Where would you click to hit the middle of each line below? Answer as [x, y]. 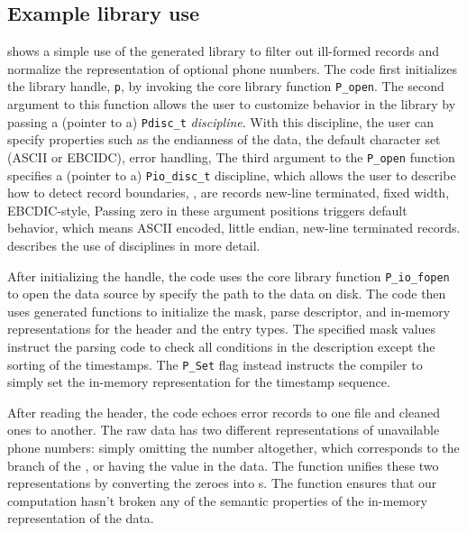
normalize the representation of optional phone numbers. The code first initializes [233, 68]
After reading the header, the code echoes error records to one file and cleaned [224, 412]
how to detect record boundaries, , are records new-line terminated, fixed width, [229, 193]
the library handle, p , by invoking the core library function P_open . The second [226, 86]
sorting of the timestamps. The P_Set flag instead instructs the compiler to [215, 364]
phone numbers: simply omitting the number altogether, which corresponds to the [233, 448]
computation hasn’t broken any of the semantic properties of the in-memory [217, 500]
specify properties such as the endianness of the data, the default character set [224, 139]
